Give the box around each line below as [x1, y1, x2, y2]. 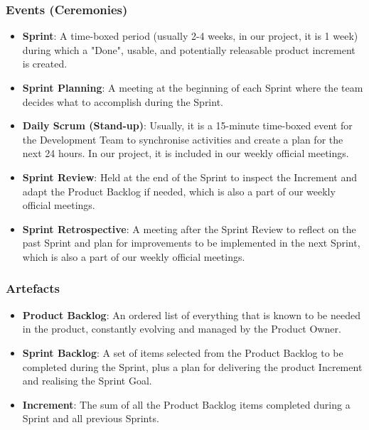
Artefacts [6, 279, 60, 297]
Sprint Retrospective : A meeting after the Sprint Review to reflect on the [22, 221, 356, 236]
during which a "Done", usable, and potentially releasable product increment [22, 42, 355, 57]
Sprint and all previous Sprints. [22, 411, 159, 426]
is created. [22, 56, 68, 71]
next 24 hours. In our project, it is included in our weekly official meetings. [22, 146, 349, 161]
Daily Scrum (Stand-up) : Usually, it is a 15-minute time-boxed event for [22, 118, 353, 133]
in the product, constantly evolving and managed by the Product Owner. [22, 321, 341, 336]
